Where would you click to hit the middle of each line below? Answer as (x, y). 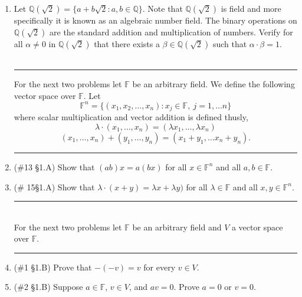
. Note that (163, 8)
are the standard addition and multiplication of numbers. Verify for (171, 32)
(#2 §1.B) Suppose (48, 287)
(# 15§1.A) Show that (54, 187)
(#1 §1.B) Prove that (53, 267)
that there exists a (127, 43)
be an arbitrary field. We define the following (214, 84)
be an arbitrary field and (177, 227)
